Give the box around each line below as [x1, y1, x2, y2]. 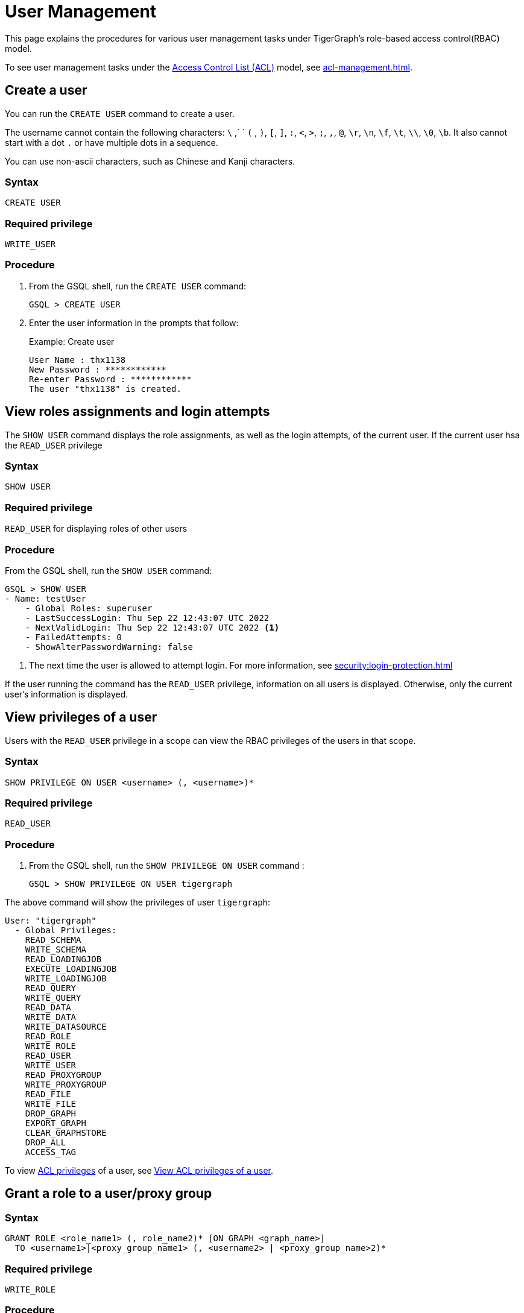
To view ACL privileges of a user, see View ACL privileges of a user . [5, 1165, 274, 1176]
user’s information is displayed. [5, 688, 128, 699]
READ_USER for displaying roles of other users [5, 523, 188, 534]
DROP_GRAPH [25, 1109, 77, 1119]
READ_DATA [25, 1003, 71, 1013]
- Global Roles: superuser [25, 603, 153, 613]
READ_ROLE [25, 1031, 71, 1042]
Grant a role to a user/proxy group [5, 1186, 212, 1201]
